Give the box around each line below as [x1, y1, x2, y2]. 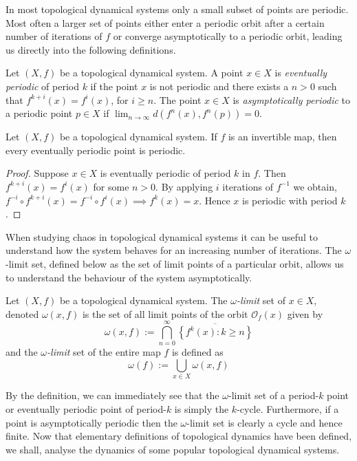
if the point [90, 78, 138, 93]
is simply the [174, 401, 229, 416]
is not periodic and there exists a [149, 78, 289, 93]
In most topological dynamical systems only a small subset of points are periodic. [6, 2, 349, 16]
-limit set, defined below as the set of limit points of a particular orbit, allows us [6, 256, 344, 270]
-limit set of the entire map [47, 345, 161, 359]
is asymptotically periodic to [232, 92, 350, 107]
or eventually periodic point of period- [6, 401, 166, 416]
